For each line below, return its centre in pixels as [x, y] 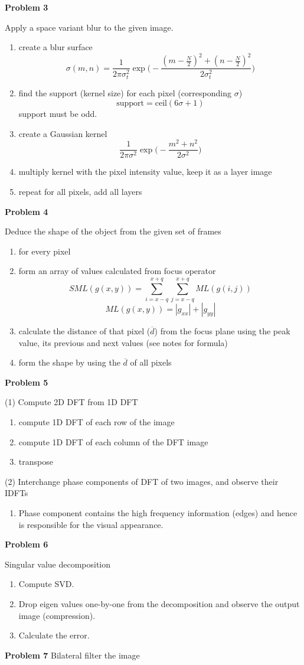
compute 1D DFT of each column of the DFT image [113, 441]
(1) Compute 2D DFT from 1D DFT [71, 402]
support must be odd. [58, 113]
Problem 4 [27, 211]
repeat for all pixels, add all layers [80, 191]
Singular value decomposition [58, 564]
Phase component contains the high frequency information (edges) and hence [158, 512]
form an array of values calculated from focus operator [117, 271]
